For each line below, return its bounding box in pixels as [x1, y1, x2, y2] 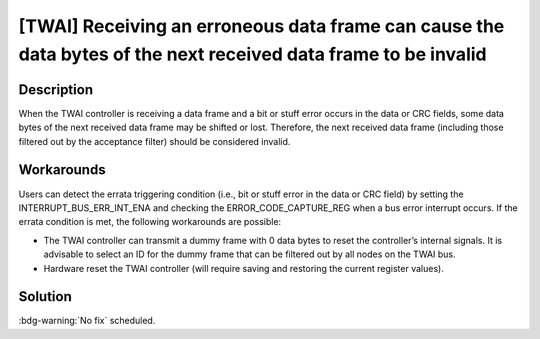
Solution [18, 288, 72, 305]
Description [18, 81, 94, 98]
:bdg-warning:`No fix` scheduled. [18, 315, 156, 327]
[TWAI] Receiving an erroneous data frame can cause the [18, 15, 505, 37]
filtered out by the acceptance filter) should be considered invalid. [18, 135, 291, 147]
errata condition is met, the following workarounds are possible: [18, 216, 282, 228]
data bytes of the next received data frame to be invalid [18, 43, 487, 65]
